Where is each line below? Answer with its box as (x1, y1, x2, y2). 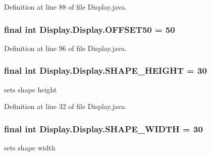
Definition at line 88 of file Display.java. (4, 2, 127, 12)
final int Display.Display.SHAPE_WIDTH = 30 (4, 122, 203, 135)
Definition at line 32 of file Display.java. (4, 101, 127, 112)
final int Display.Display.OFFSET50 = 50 (4, 23, 175, 35)
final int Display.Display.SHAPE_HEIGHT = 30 (4, 64, 207, 77)
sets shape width (4, 142, 56, 153)
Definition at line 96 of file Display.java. (4, 42, 127, 53)
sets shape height (4, 84, 57, 94)
